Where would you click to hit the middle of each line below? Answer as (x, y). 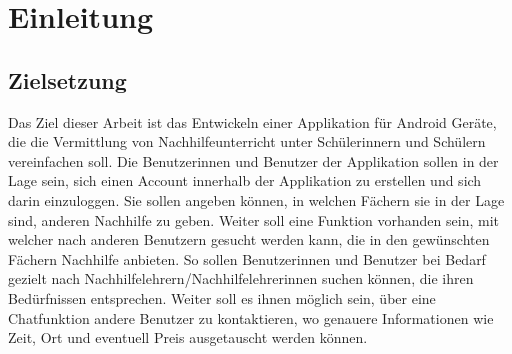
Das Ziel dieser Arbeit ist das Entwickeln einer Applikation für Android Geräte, (252, 121)
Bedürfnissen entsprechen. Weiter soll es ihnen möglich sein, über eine (222, 297)
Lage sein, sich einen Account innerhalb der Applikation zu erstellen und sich (245, 180)
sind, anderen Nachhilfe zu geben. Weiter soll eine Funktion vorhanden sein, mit (253, 219)
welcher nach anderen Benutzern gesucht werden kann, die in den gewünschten (249, 239)
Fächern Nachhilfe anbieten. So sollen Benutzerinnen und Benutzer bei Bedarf (247, 258)
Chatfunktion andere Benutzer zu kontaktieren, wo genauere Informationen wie (251, 317)
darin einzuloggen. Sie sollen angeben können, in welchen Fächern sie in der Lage (256, 199)
